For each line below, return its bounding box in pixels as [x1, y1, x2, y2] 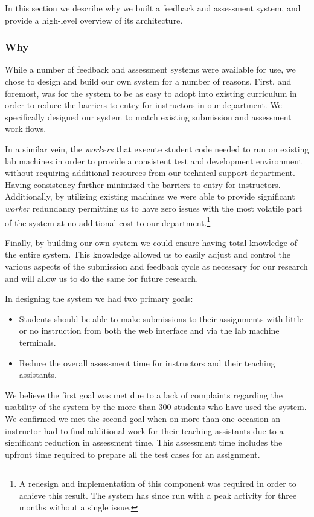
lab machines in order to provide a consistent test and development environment [5, 154, 302, 167]
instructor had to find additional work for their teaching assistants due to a [5, 424, 284, 437]
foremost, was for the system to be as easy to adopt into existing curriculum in [5, 86, 297, 99]
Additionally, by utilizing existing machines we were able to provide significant [5, 190, 295, 203]
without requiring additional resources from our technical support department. [5, 166, 295, 179]
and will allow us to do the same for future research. [5, 272, 199, 284]
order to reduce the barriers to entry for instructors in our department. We [5, 99, 282, 111]
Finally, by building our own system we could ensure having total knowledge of [5, 236, 297, 249]
